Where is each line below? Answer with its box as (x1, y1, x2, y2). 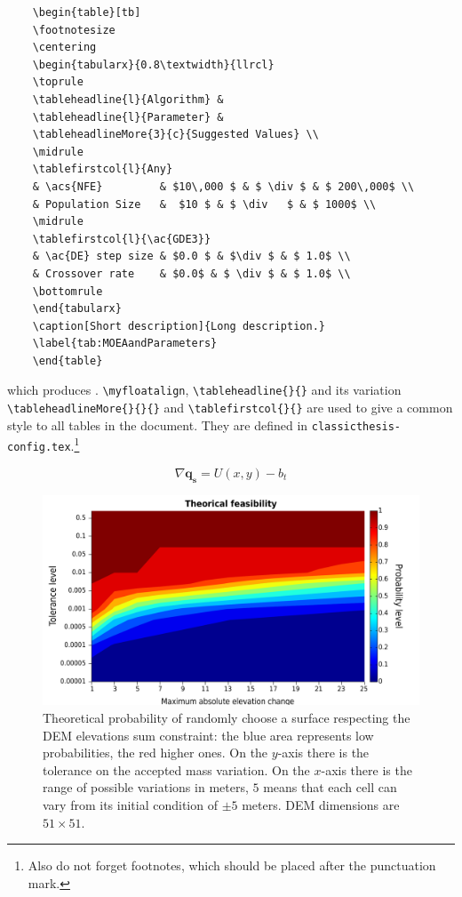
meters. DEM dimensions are (242, 795, 400, 813)
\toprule (32, 76, 84, 89)
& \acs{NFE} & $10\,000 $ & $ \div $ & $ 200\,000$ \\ (32, 180, 415, 193)
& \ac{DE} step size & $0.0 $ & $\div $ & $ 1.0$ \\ (32, 250, 351, 263)
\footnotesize (32, 23, 115, 36)
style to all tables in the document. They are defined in (7, 415, 308, 434)
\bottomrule (32, 284, 103, 298)
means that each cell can (263, 778, 397, 797)
